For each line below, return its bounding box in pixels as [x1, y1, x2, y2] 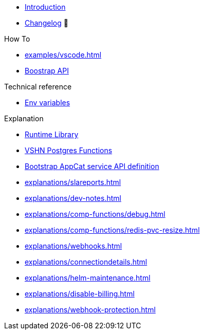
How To [4, 34, 30, 43]
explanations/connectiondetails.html [25, 257, 147, 266]
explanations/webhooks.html [25, 242, 122, 250]
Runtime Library [25, 130, 79, 139]
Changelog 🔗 [25, 18, 68, 27]
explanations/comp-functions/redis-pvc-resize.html [25, 226, 200, 234]
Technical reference [4, 82, 72, 91]
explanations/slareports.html [25, 178, 121, 187]
